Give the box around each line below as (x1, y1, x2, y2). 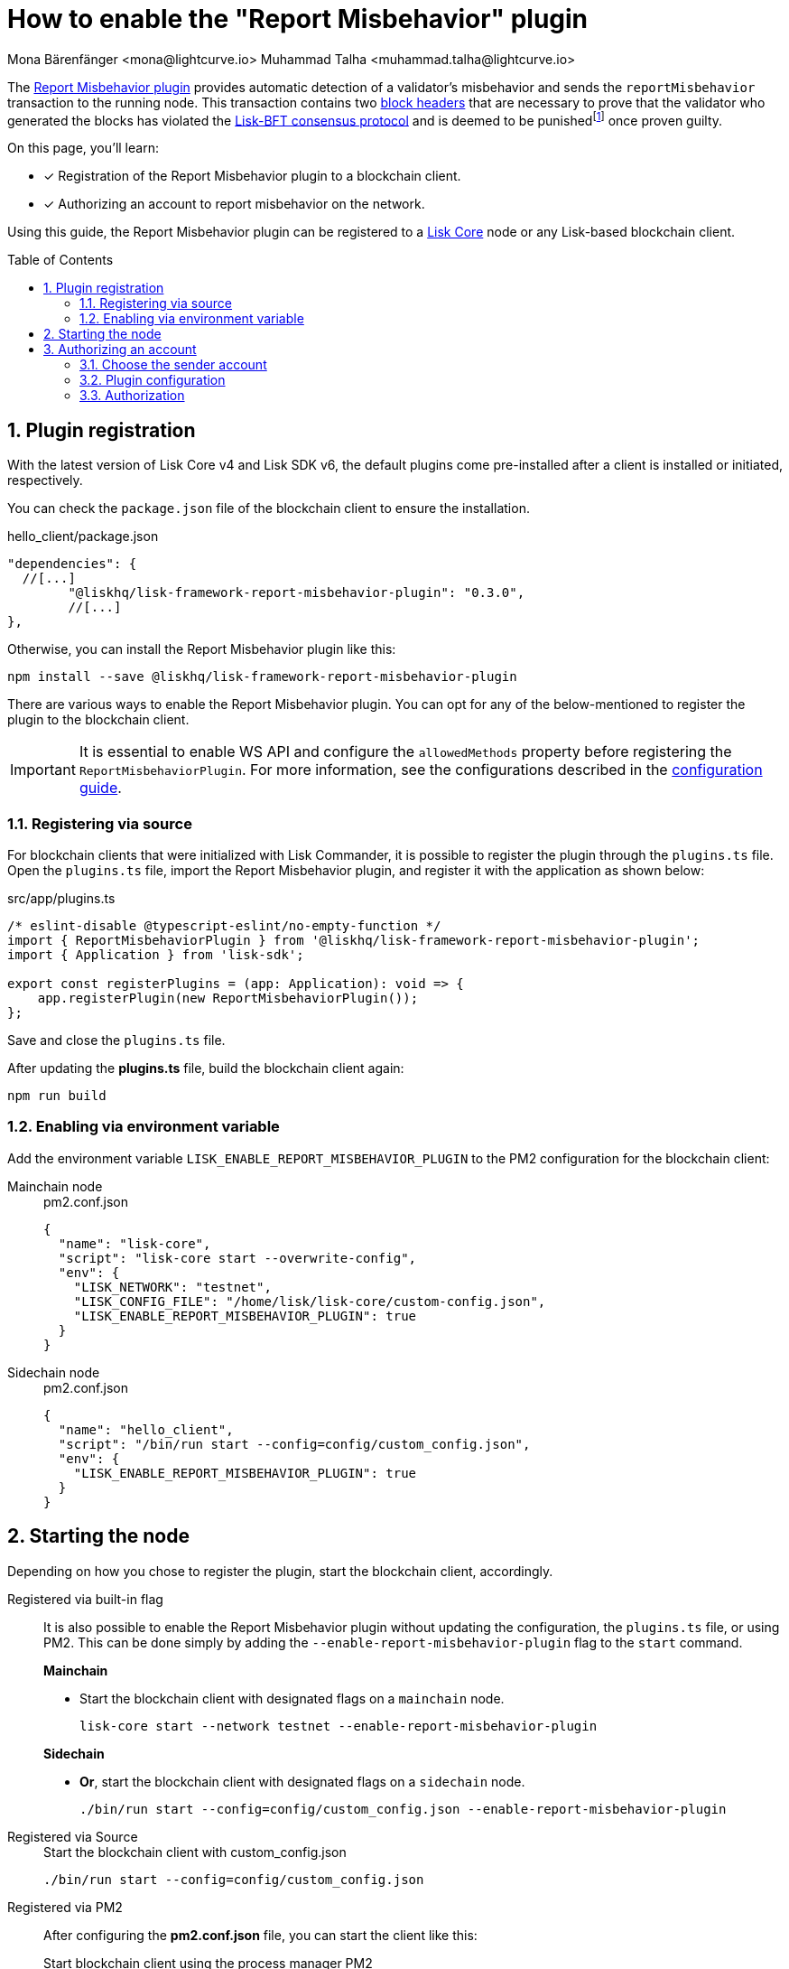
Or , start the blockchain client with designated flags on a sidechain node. (79, 1773, 525, 1789)
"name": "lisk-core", (58, 1236, 211, 1251)
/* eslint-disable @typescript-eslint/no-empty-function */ (7, 919, 441, 933)
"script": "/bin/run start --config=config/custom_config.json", (58, 1436, 531, 1451)
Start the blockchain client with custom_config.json (43, 1843, 347, 1860)
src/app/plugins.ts (7, 891, 116, 906)
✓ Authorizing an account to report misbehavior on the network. (43, 196, 425, 212)
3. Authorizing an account (43, 341, 197, 358)
